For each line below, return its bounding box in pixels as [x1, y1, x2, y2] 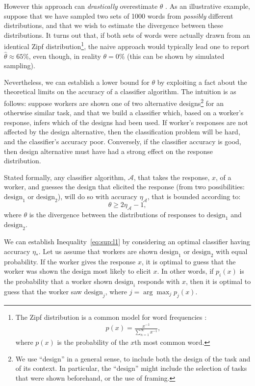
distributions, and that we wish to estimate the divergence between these [4, 20, 223, 30]
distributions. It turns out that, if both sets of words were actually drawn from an [4, 29, 251, 40]
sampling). [4, 60, 35, 71]
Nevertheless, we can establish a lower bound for [4, 77, 150, 87]
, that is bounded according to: [147, 191, 241, 201]
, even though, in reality [28, 51, 101, 61]
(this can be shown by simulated [127, 51, 225, 61]
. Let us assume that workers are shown [38, 246, 158, 256]
